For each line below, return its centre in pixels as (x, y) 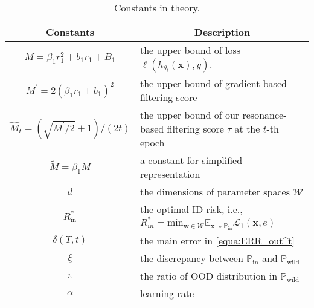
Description (222, 32)
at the (247, 129)
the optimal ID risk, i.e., (191, 209)
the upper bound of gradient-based (213, 83)
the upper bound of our (190, 115)
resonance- (264, 115)
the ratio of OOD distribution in (209, 275)
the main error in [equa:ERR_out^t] (217, 240)
